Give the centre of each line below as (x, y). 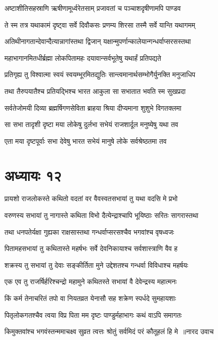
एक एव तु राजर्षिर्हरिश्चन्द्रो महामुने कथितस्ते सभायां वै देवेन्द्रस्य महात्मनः (91, 281)
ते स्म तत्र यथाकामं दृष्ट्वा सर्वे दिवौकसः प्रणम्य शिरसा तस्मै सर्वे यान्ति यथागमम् (100, 24)
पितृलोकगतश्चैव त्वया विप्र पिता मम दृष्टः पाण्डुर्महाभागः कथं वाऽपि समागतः (93, 315)
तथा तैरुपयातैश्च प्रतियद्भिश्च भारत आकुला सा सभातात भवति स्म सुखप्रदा (95, 91)
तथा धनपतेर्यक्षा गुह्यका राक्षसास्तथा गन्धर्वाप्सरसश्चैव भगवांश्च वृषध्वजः (89, 232)
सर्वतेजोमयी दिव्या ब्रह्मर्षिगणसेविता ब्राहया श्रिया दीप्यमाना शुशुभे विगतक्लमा (93, 107)
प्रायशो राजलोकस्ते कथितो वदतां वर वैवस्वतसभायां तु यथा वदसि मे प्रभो (91, 198)
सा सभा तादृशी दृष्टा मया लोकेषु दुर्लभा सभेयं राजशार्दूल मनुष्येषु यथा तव (91, 124)
